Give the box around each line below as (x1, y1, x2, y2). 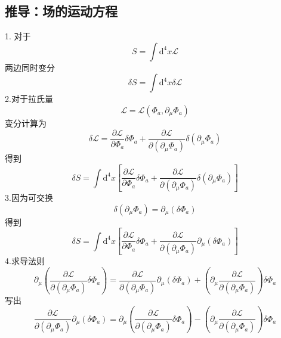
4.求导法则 (5, 255, 45, 267)
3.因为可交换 (5, 191, 53, 203)
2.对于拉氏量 (5, 92, 53, 105)
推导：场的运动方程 (5, 2, 118, 20)
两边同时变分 (5, 61, 55, 73)
